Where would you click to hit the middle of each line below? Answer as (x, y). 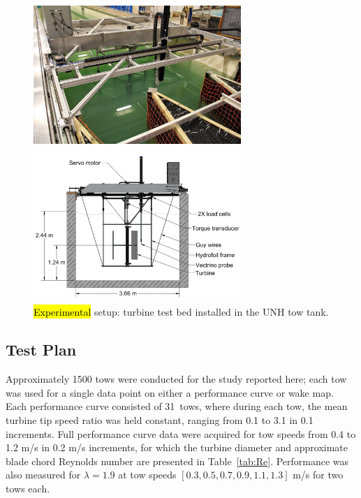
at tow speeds (147, 475)
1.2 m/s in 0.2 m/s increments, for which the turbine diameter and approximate (177, 447)
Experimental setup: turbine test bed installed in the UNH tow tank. (181, 312)
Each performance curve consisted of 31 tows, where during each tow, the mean (177, 406)
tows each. (28, 488)
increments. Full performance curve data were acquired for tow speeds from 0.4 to (181, 433)
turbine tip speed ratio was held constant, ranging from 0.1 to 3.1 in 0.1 (160, 420)
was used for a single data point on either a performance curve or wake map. (170, 392)
